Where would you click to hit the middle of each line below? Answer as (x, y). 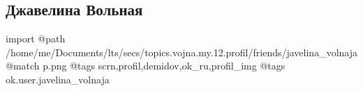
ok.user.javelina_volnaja (58, 79)
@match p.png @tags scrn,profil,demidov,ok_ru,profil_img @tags (146, 66)
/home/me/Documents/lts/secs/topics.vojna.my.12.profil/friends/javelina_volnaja (181, 52)
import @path (36, 39)
